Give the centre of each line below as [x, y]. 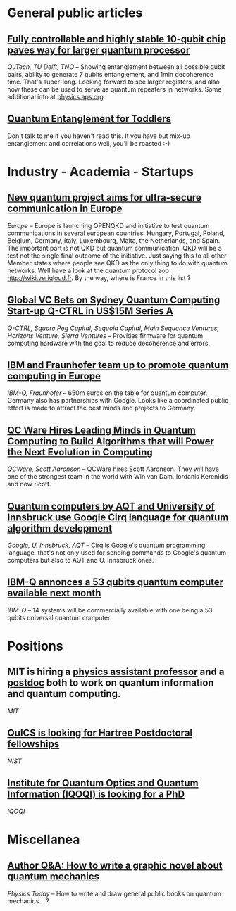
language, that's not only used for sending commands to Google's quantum [117, 553]
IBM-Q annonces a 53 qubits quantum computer [116, 582]
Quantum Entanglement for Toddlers [89, 119]
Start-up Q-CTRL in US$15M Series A [91, 311]
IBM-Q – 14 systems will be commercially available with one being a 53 [110, 610]
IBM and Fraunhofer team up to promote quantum [118, 365]
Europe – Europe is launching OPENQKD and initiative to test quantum [108, 225]
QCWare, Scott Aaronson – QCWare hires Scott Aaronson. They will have [113, 469]
